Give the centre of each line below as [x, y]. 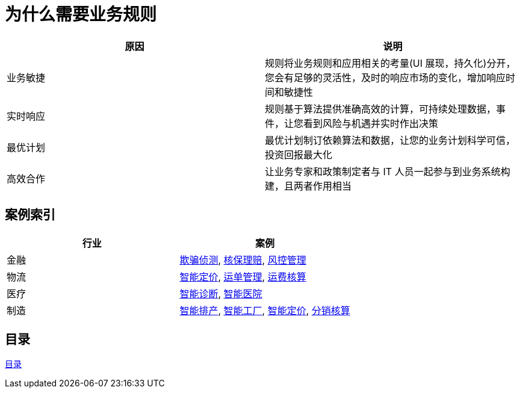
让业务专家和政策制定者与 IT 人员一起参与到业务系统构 [388, 171]
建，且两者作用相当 [308, 186]
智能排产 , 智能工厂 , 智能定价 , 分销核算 [265, 310]
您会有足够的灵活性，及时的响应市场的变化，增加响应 [385, 77]
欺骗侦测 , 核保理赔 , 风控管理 [243, 260]
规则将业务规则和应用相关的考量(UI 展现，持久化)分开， [390, 63]
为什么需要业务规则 [81, 14]
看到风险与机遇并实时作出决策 [371, 123]
